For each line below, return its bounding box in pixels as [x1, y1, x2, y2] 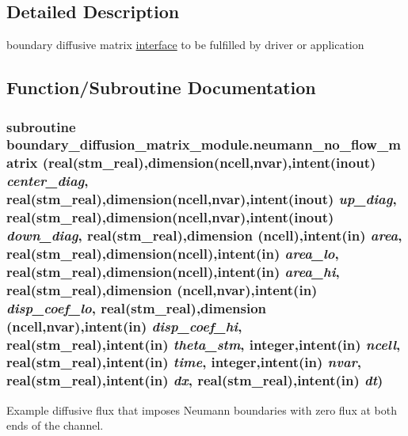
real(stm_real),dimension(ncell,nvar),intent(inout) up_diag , [6, 189, 397, 209]
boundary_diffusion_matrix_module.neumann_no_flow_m [6, 135, 401, 154]
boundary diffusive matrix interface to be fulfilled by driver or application [6, 36, 364, 53]
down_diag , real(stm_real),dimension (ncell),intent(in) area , [6, 226, 402, 245]
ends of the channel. [6, 417, 104, 434]
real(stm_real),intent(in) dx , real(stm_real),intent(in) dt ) [6, 370, 383, 390]
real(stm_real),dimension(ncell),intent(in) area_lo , [6, 243, 339, 263]
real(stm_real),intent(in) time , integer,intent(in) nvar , [6, 352, 362, 372]
